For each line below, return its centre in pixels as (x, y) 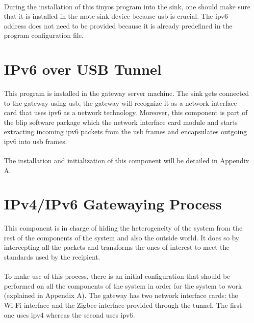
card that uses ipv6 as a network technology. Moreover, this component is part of (126, 112)
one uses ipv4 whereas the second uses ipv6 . (70, 314)
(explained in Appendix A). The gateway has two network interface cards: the (121, 295)
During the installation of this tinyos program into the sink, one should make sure (127, 6)
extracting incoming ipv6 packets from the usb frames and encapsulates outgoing (126, 132)
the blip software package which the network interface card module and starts (121, 122)
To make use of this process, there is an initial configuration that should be (117, 276)
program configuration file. (44, 35)
